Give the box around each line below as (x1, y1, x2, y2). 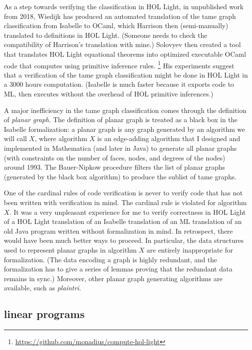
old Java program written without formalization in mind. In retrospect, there (4, 225, 233, 236)
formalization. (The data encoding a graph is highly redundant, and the (4, 254, 217, 264)
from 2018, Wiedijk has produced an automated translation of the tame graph (4, 11, 236, 21)
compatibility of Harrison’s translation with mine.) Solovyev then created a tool (4, 39, 241, 49)
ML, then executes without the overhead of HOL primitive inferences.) (4, 89, 214, 98)
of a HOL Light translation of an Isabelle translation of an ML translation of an (4, 216, 242, 226)
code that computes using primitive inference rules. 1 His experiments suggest (4, 59, 235, 70)
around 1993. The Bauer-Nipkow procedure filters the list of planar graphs (4, 162, 225, 172)
